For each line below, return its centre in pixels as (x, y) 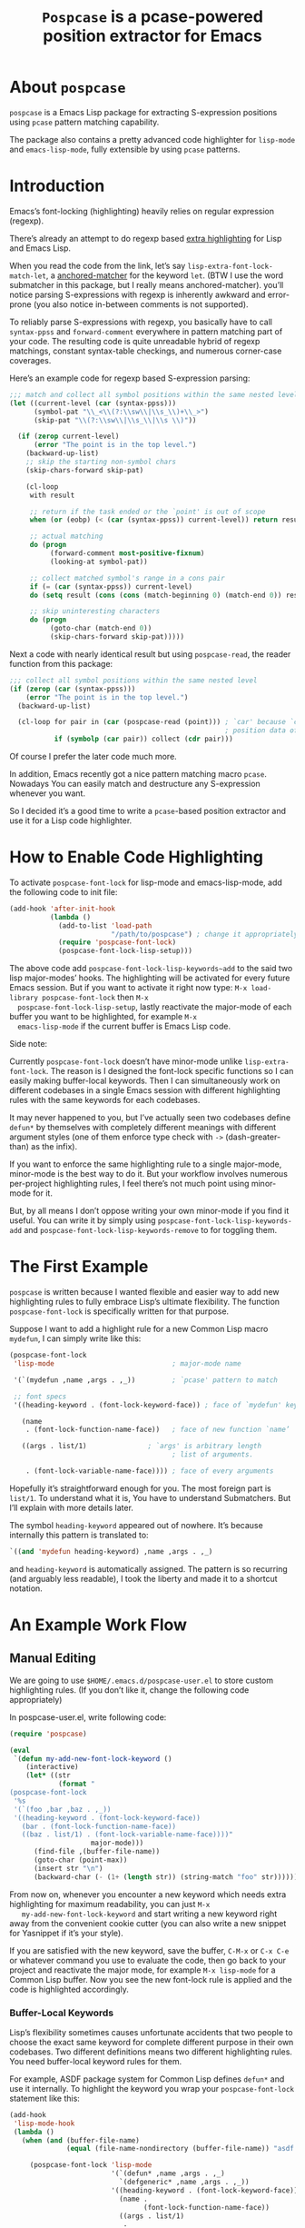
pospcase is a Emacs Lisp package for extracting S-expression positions (143, 112)
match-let (28, 276)
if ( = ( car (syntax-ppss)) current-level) (111, 587)
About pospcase (68, 87)
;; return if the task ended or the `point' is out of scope (148, 512)
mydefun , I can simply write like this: (75, 1338)
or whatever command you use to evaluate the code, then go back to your (148, 1960)
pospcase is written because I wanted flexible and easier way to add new (144, 1292)
